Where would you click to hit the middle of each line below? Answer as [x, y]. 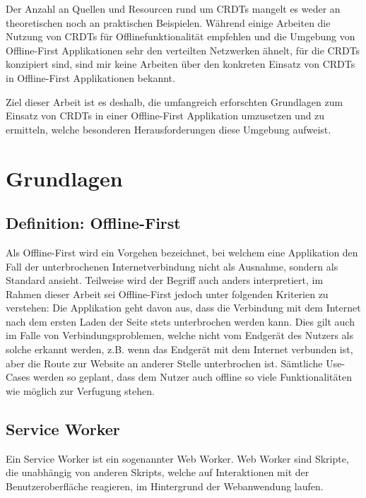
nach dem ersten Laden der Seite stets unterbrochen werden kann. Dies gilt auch [180, 321]
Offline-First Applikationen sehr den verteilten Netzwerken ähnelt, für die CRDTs [183, 50]
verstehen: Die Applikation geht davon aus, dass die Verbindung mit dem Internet [183, 308]
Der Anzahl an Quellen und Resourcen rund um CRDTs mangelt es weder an [173, 8]
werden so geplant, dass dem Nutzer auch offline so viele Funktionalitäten [193, 377]
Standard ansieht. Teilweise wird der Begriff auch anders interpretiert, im [165, 280]
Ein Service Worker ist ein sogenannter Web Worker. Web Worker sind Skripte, [177, 458]
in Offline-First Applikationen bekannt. [90, 77]
